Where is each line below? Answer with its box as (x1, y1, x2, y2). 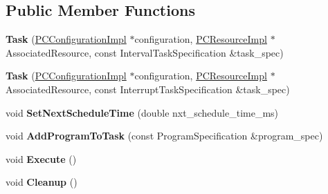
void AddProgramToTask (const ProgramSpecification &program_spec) (6, 128, 323, 143)
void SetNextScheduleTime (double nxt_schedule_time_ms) (6, 105, 279, 119)
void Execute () (6, 151, 77, 166)
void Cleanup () (6, 175, 78, 189)
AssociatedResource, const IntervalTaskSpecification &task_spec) (6, 45, 284, 59)
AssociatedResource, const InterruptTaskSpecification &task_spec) (6, 81, 290, 96)
